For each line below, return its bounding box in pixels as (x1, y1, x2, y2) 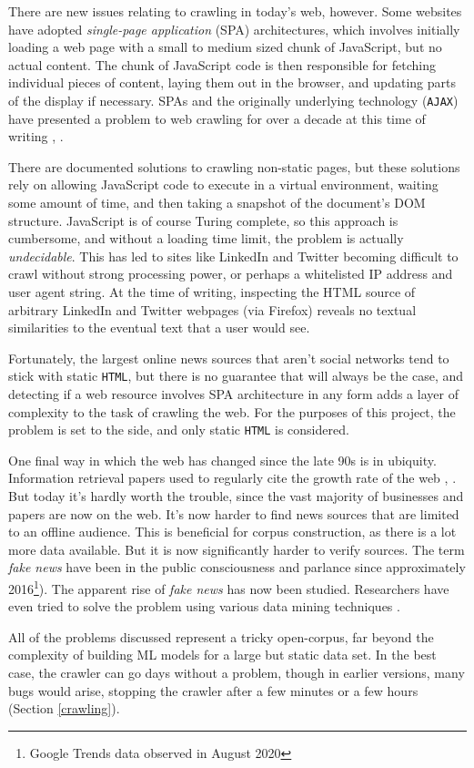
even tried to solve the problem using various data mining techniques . (8, 597, 400, 616)
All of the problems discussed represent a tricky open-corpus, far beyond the (8, 627, 434, 646)
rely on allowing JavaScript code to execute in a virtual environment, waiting (8, 175, 439, 194)
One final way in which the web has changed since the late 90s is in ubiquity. (8, 450, 437, 469)
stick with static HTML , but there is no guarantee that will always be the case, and (8, 366, 464, 385)
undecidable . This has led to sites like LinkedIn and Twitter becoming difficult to (8, 246, 459, 265)
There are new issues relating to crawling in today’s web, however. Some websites (8, 2, 462, 20)
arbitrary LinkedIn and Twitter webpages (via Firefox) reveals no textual (8, 300, 417, 319)
